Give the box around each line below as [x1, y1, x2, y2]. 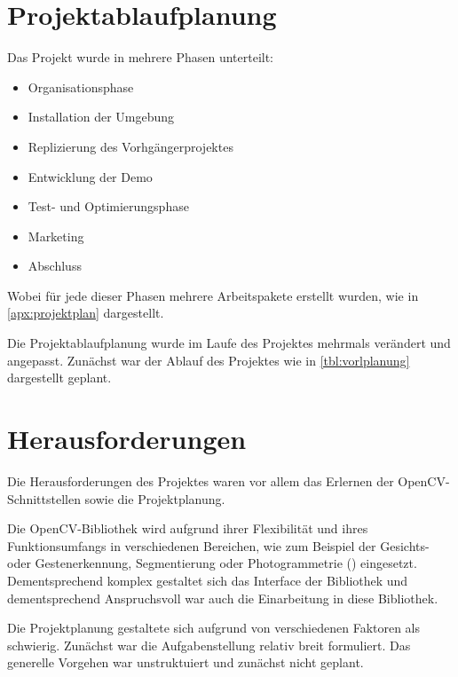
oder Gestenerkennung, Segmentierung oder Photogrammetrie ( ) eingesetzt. [7, 554, 417, 572]
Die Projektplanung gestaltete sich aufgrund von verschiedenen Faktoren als [7, 618, 421, 637]
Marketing [28, 226, 84, 245]
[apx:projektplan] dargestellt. [7, 303, 164, 322]
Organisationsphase [28, 77, 134, 96]
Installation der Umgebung [28, 107, 175, 126]
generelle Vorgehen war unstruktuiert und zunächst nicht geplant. [7, 653, 364, 672]
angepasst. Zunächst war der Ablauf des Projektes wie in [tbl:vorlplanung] [7, 350, 410, 369]
